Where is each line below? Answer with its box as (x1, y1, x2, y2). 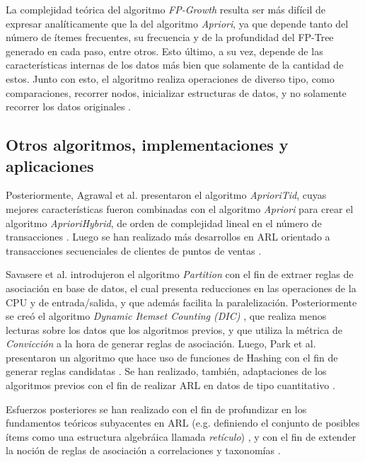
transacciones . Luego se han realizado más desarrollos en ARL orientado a (6, 229, 330, 244)
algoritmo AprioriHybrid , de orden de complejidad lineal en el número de (6, 215, 322, 230)
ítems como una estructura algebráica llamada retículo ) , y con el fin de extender (6, 429, 357, 444)
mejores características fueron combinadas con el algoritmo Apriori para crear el (6, 201, 354, 216)
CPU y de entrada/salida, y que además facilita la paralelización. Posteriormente (6, 294, 357, 309)
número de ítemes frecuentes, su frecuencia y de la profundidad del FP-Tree (6, 30, 334, 45)
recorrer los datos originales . (6, 99, 131, 114)
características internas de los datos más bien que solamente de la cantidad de (6, 57, 344, 72)
